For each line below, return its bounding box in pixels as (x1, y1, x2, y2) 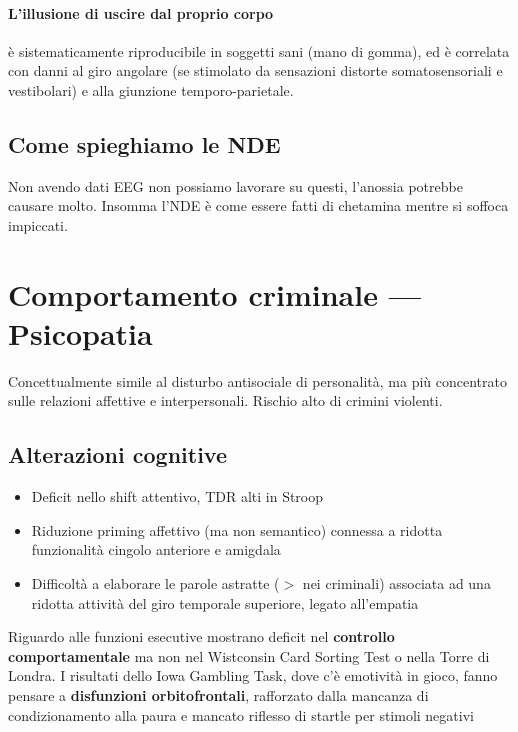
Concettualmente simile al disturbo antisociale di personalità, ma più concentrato (8, 370, 507, 391)
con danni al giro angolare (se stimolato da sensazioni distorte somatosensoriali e (8, 60, 503, 81)
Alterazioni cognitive (8, 439, 227, 470)
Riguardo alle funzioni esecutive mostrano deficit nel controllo (8, 626, 395, 647)
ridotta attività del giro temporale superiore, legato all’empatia (31, 592, 419, 613)
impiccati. (8, 214, 68, 235)
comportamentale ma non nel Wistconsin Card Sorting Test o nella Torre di (8, 645, 490, 666)
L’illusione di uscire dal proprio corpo (8, 2, 274, 23)
